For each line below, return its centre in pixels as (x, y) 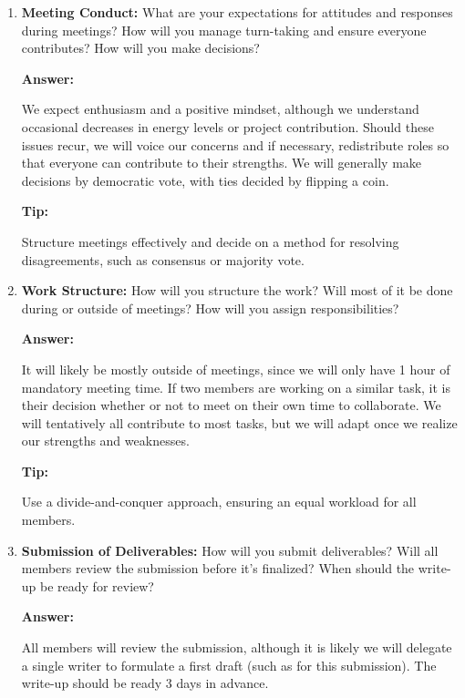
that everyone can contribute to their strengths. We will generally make (222, 163)
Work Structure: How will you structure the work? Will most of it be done (237, 290)
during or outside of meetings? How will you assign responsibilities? (210, 308)
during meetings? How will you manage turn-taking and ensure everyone (224, 30)
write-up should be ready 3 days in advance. (145, 683)
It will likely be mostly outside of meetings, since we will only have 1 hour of (236, 369)
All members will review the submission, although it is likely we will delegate (237, 647)
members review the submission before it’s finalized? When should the (218, 568)
